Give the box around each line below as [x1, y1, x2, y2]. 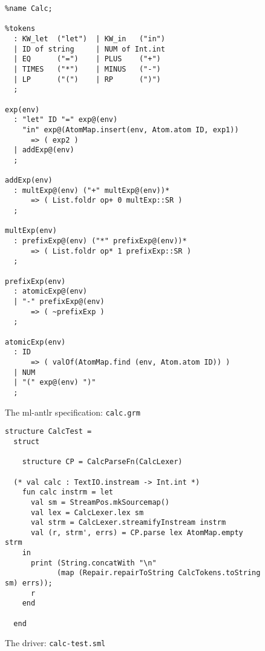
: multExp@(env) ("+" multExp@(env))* [13, 186, 170, 195]
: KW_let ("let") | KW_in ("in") [13, 34, 165, 43]
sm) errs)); [5, 579, 53, 588]
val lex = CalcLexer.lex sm [30, 508, 144, 517]
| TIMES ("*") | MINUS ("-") [13, 64, 161, 73]
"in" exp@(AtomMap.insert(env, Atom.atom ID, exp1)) [22, 125, 239, 134]
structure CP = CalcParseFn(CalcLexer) [22, 457, 183, 467]
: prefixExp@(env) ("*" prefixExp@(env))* [13, 237, 187, 246]
